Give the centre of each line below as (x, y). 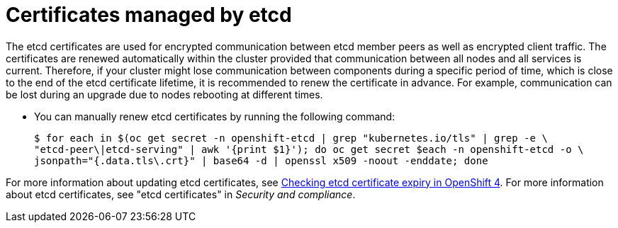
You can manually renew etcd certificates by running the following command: (215, 116)
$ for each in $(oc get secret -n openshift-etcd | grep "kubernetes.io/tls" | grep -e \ (291, 138)
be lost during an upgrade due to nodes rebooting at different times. (164, 94)
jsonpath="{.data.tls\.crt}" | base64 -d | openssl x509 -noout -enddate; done (261, 160)
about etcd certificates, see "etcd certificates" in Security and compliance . (181, 194)
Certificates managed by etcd (149, 15)
